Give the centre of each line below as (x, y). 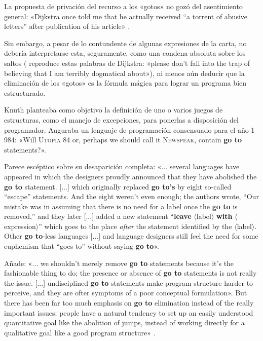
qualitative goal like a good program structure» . (80, 332)
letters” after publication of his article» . (67, 26)
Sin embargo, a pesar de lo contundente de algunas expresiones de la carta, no (125, 43)
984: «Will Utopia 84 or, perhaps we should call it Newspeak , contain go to (123, 140)
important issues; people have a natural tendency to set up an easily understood (129, 312)
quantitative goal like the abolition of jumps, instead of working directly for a (124, 323)
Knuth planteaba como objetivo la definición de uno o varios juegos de (114, 110)
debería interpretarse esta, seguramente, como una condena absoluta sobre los (125, 53)
